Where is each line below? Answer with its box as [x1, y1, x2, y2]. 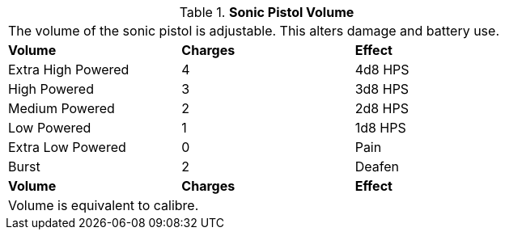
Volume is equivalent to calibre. [8, 197, 199, 213]
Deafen [354, 158, 399, 175]
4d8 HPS [354, 61, 410, 78]
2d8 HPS [354, 100, 409, 116]
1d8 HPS [354, 120, 406, 136]
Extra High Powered [8, 61, 129, 78]
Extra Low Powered [8, 139, 126, 155]
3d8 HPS [354, 81, 410, 97]
